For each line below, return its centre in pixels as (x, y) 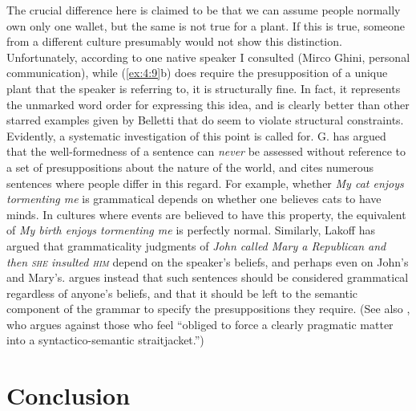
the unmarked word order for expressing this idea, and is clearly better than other (208, 104)
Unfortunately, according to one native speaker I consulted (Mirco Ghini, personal (208, 57)
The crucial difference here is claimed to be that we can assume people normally (204, 10)
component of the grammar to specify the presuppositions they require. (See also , (208, 309)
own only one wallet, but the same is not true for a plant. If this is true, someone (206, 25)
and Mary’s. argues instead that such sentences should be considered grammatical (208, 277)
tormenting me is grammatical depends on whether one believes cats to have (194, 199)
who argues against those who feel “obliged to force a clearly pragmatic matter (200, 324)
